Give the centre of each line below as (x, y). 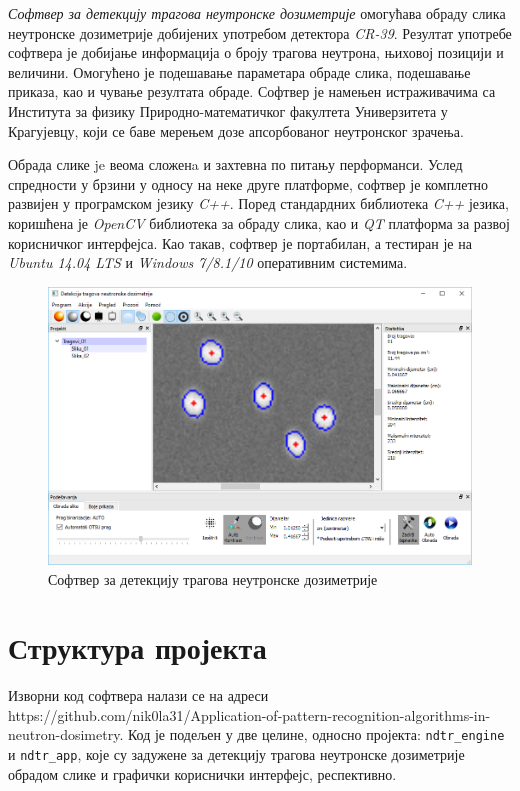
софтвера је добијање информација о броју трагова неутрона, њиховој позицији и (256, 52)
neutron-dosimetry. (66, 734)
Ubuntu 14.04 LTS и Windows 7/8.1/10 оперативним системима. (208, 262)
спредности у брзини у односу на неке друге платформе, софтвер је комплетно (248, 183)
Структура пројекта (137, 647)
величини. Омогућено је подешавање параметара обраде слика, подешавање (239, 71)
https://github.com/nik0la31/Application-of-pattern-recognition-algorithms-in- (249, 714)
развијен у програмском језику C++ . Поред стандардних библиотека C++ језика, (258, 203)
